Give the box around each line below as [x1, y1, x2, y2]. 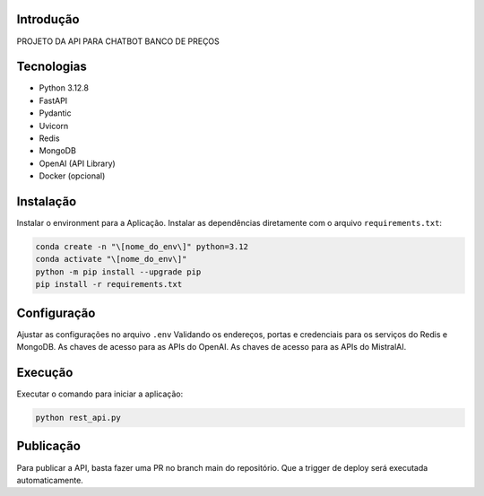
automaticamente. [16, 474, 84, 485]
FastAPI [39, 95, 68, 106]
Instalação [16, 194, 77, 209]
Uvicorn [39, 120, 69, 131]
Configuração [16, 305, 96, 320]
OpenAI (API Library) [39, 158, 116, 169]
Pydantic [39, 108, 72, 118]
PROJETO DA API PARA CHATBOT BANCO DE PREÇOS [16, 36, 220, 47]
